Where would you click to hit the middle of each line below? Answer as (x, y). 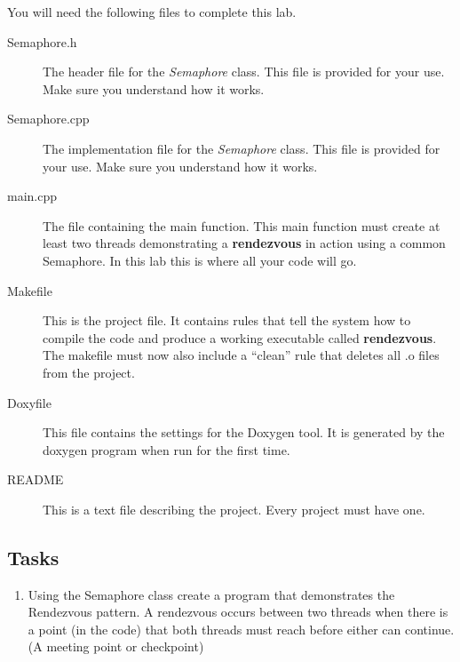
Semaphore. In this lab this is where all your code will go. (200, 260)
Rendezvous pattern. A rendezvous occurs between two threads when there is (238, 612)
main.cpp (32, 196)
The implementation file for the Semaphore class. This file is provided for (242, 148)
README (36, 479)
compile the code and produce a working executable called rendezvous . (240, 337)
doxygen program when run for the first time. (167, 449)
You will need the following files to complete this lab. (152, 12)
